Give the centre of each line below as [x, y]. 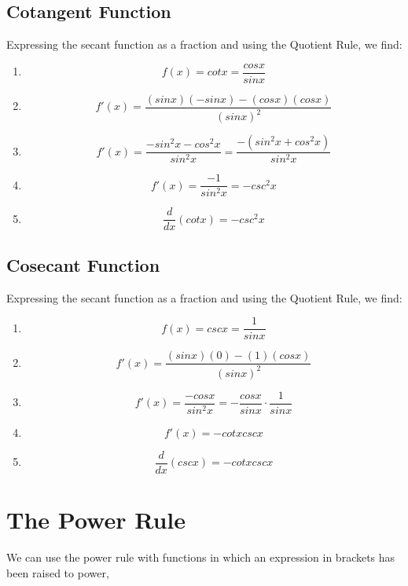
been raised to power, [58, 572]
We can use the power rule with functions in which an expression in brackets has [201, 557]
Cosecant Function [83, 264]
